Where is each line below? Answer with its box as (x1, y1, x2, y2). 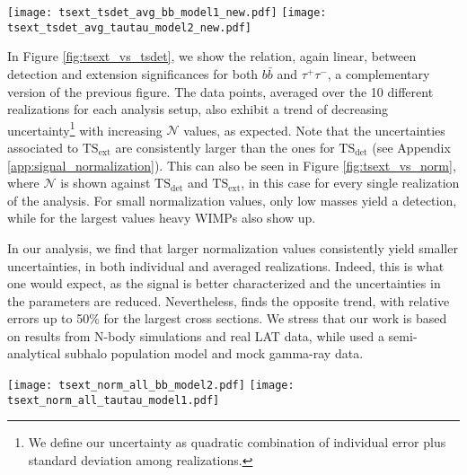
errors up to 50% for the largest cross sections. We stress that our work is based (7, 309, 447, 328)
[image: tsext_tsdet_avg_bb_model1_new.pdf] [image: (7, 6, 327, 19)
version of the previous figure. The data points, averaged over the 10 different (7, 82, 434, 101)
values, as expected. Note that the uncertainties (183, 120, 445, 139)
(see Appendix (372, 137, 451, 156)
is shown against (60, 173, 151, 192)
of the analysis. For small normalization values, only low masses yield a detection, (7, 190, 457, 209)
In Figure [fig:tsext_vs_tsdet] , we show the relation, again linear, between (7, 47, 417, 66)
